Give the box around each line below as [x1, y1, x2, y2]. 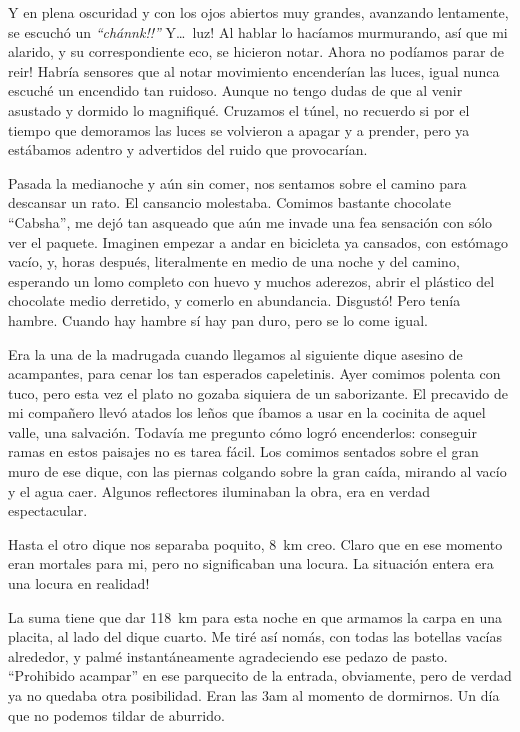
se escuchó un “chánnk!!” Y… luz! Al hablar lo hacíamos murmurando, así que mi [8, 21, 508, 42]
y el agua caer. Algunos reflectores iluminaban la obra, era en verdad [8, 480, 430, 501]
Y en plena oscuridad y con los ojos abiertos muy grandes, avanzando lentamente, [8, 2, 509, 22]
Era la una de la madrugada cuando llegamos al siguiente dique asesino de [8, 343, 463, 364]
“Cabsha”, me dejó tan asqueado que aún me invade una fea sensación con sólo [8, 211, 493, 232]
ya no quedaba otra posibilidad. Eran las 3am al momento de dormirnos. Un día [8, 685, 500, 705]
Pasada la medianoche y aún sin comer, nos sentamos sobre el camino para [8, 172, 467, 193]
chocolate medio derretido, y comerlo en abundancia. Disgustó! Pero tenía [8, 290, 461, 311]
